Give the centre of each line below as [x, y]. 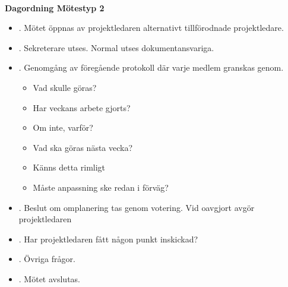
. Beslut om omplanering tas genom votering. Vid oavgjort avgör [137, 207]
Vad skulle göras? [65, 87]
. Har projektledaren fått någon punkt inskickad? [108, 239]
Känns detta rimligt [69, 167]
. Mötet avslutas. [50, 278]
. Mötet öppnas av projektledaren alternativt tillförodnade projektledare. [151, 28]
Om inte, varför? [63, 127]
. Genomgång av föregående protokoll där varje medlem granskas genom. [151, 67]
